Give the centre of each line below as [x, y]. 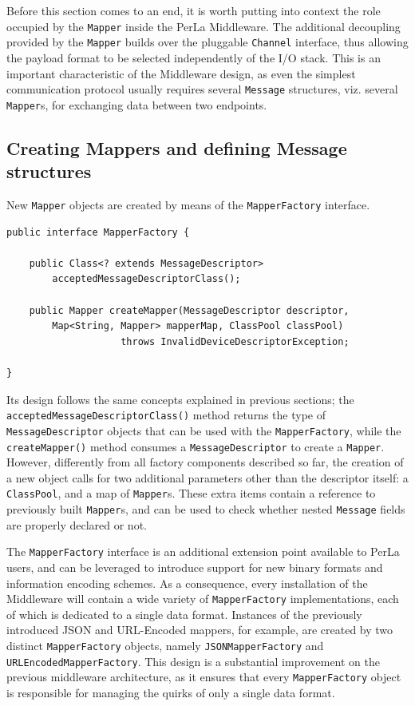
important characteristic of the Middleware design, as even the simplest [181, 73]
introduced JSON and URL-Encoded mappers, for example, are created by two [200, 630]
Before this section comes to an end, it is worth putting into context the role [194, 10]
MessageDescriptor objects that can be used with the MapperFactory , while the [204, 430]
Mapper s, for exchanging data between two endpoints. [137, 104]
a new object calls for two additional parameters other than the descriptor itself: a [207, 477]
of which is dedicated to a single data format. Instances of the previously [184, 614]
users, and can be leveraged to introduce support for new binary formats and [195, 567]
